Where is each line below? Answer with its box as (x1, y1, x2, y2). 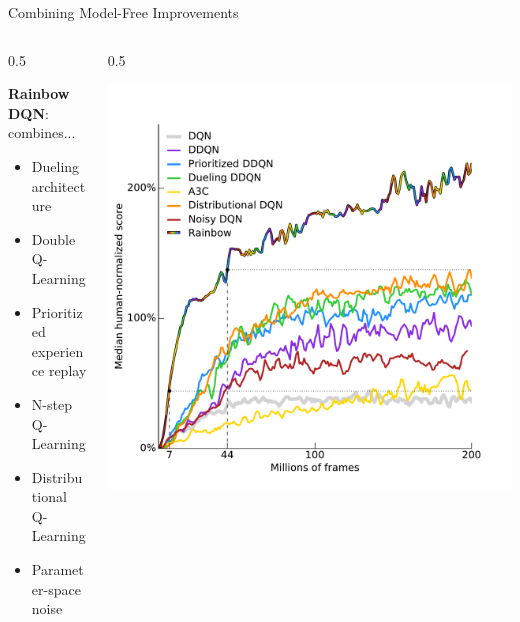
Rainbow (8, 83, 70, 104)
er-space (31, 578, 81, 599)
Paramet (31, 559, 84, 580)
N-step (31, 393, 72, 414)
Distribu (31, 466, 83, 487)
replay (48, 360, 87, 381)
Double (31, 228, 76, 249)
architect (31, 175, 86, 196)
